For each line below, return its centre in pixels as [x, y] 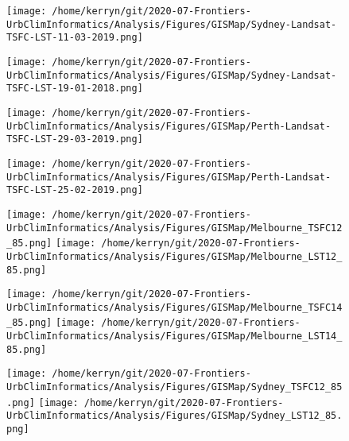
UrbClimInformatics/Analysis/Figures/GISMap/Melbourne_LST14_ [174, 337]
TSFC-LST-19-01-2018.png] [75, 89]
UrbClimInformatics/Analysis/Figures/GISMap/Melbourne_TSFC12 [174, 228]
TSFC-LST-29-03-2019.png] [75, 139]
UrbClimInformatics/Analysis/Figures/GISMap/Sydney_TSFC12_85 [174, 387]
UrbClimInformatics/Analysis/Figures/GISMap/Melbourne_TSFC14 [174, 307]
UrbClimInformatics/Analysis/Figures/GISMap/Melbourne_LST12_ [174, 256]
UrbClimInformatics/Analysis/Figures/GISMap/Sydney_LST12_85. [174, 416]
